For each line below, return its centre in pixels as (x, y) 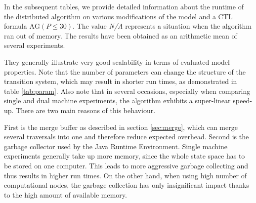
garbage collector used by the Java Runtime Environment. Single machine (116, 146)
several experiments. (35, 45)
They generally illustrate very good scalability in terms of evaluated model (117, 61)
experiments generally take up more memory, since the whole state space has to (125, 156)
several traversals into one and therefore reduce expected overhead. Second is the (127, 137)
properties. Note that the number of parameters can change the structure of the (125, 71)
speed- (242, 101)
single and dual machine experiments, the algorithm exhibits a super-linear (117, 101)
